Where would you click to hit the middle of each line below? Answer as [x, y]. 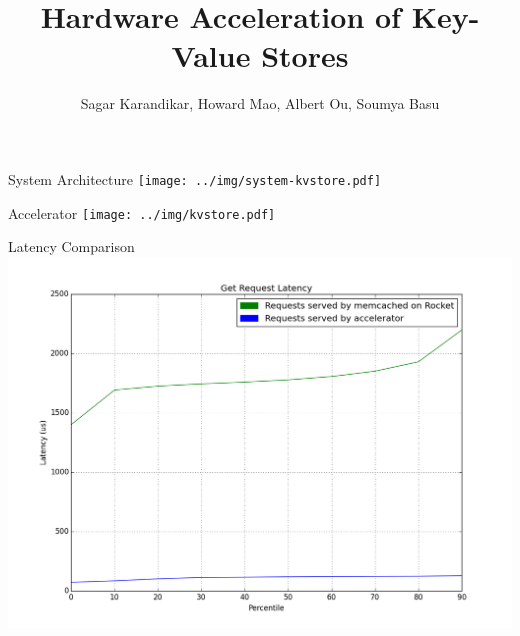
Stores [305, 55]
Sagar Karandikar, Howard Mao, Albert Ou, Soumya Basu [260, 103]
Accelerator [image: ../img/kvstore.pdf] [142, 212]
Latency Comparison [71, 246]
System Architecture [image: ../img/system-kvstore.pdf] [195, 178]
